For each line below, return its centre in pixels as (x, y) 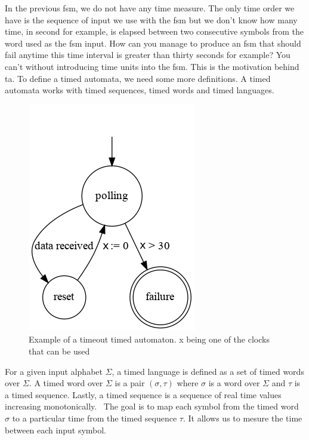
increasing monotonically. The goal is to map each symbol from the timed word (152, 406)
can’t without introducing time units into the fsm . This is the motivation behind (152, 66)
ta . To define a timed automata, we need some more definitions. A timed (138, 78)
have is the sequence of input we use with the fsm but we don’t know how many (151, 19)
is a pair (130, 383)
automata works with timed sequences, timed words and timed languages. (140, 90)
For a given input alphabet (54, 371)
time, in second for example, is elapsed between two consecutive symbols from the (154, 31)
